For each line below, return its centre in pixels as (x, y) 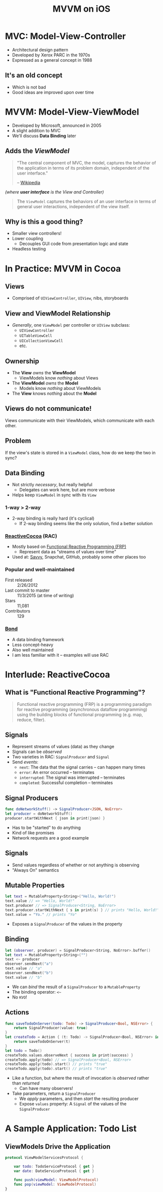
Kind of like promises (33, 833)
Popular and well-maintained (40, 569)
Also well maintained (33, 649)
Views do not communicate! (49, 409)
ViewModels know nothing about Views (59, 378)
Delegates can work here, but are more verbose (67, 490)
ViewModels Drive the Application (58, 1147)
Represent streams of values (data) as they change (63, 747)
